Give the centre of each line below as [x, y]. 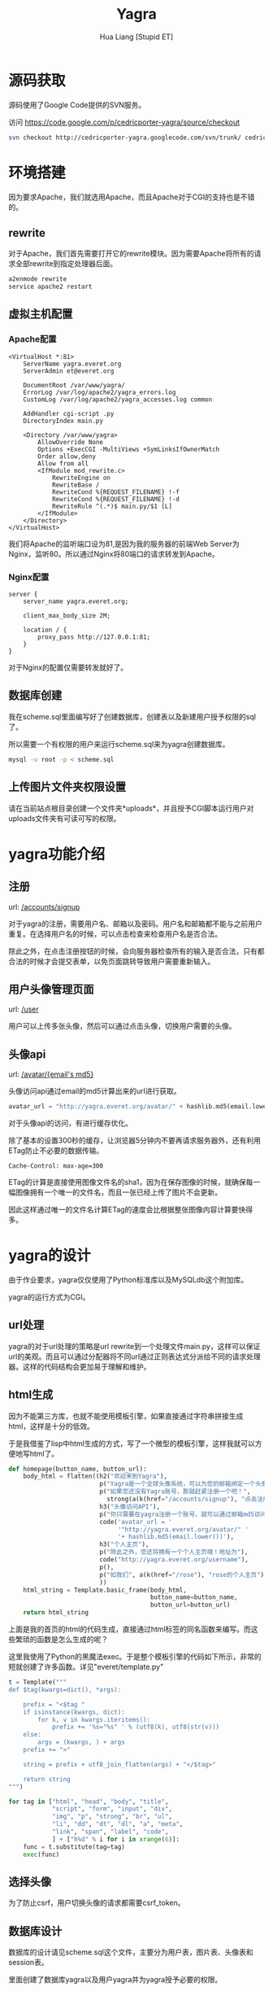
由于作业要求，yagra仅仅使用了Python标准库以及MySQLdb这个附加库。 [128, 1279]
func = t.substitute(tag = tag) [74, 1847]
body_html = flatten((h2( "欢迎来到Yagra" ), [95, 1477]
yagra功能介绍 [57, 854]
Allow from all [63, 463]
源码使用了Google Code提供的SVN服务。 [77, 105]
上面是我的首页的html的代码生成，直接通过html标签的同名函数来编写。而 [130, 1629]
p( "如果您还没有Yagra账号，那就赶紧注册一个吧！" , [175, 1492]
